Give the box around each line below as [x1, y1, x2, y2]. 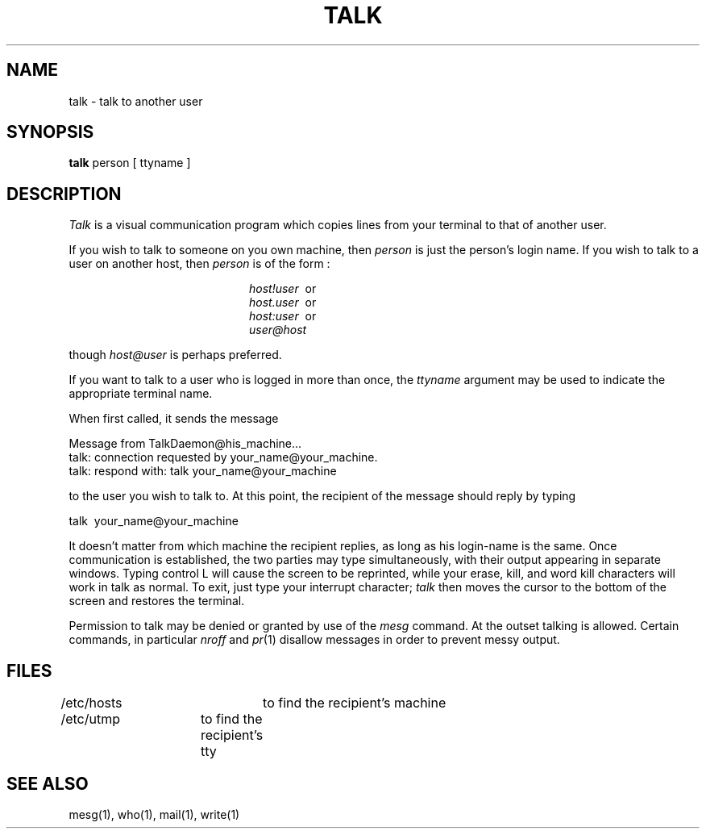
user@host [249, 323, 307, 337]
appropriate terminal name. [69, 386, 213, 401]
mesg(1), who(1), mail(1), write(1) [69, 807, 240, 821]
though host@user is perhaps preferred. [69, 348, 282, 362]
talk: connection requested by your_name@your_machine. [69, 450, 378, 465]
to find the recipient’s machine [263, 695, 446, 712]
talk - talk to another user [69, 94, 203, 108]
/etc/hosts [60, 695, 123, 712]
